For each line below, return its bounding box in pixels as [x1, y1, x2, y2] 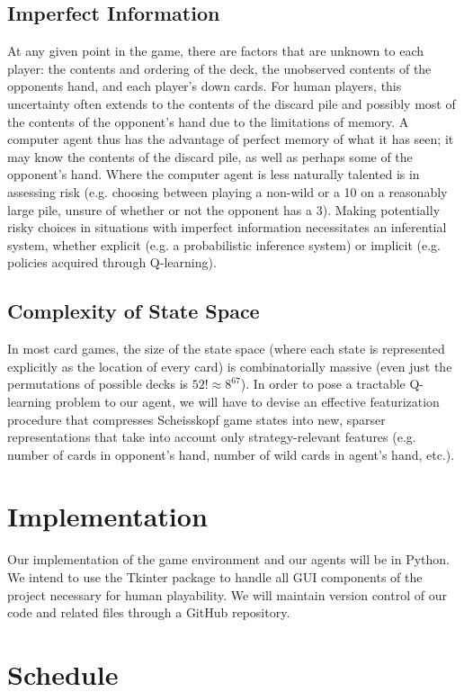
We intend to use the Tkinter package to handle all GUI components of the [7, 568, 423, 586]
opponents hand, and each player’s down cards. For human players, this [7, 76, 402, 95]
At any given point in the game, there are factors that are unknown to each [7, 41, 424, 60]
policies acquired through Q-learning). [7, 253, 217, 272]
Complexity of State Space [7, 297, 260, 325]
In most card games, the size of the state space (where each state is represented [7, 339, 445, 358]
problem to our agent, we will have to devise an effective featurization [55, 391, 440, 410]
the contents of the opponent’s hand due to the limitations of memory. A [7, 112, 409, 130]
